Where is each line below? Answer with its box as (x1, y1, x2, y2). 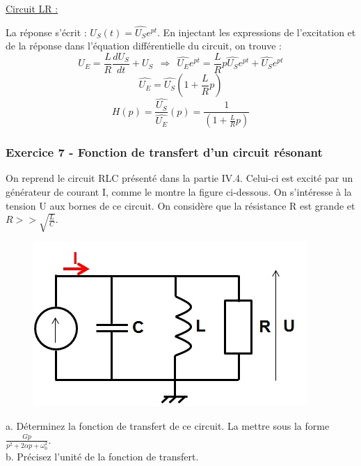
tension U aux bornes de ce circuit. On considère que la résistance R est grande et (6, 198, 355, 212)
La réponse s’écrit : (6, 24, 87, 39)
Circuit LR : (6, 1, 58, 15)
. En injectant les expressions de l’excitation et (157, 24, 356, 39)
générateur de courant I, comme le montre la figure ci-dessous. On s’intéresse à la (6, 185, 352, 199)
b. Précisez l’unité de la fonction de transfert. (6, 449, 199, 463)
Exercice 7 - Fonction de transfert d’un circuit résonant (6, 143, 323, 161)
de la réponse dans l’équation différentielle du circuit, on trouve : (6, 38, 282, 53)
